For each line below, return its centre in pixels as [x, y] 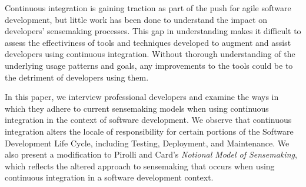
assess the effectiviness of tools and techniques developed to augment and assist [148, 42]
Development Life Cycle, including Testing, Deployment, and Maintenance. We [147, 143]
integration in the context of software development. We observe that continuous [148, 120]
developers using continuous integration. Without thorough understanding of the [150, 54]
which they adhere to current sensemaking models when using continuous [137, 108]
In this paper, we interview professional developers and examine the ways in [142, 97]
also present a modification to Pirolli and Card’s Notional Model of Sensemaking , [151, 154]
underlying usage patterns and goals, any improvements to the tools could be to [149, 65]
